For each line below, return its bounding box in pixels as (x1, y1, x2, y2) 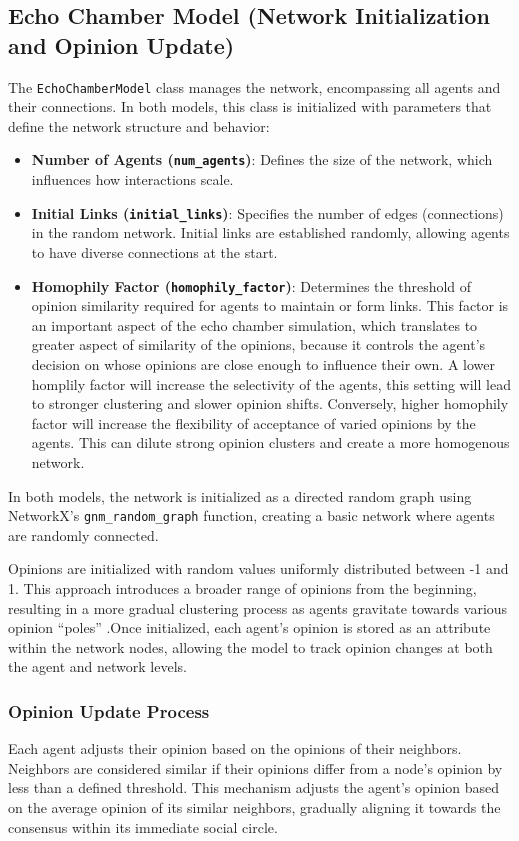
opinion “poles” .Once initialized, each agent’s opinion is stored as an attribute (8, 617, 491, 638)
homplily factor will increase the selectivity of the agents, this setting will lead (31, 373, 511, 394)
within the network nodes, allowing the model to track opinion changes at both (8, 636, 493, 657)
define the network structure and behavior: (8, 115, 270, 136)
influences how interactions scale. (31, 169, 234, 190)
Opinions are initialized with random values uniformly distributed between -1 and (8, 558, 509, 579)
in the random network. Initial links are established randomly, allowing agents (31, 222, 510, 243)
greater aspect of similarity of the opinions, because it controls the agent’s (31, 334, 486, 355)
